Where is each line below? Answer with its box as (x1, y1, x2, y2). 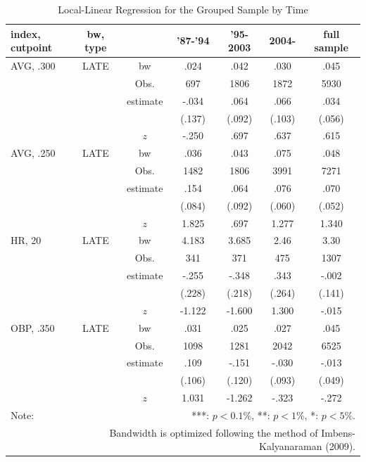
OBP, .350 (11, 320, 55, 335)
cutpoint (11, 40, 53, 55)
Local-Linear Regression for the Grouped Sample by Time (58, 2, 308, 16)
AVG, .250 (11, 146, 56, 160)
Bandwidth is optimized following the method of (109, 425, 318, 439)
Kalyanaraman (259, 439, 322, 454)
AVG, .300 (11, 58, 56, 73)
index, (11, 26, 41, 41)
